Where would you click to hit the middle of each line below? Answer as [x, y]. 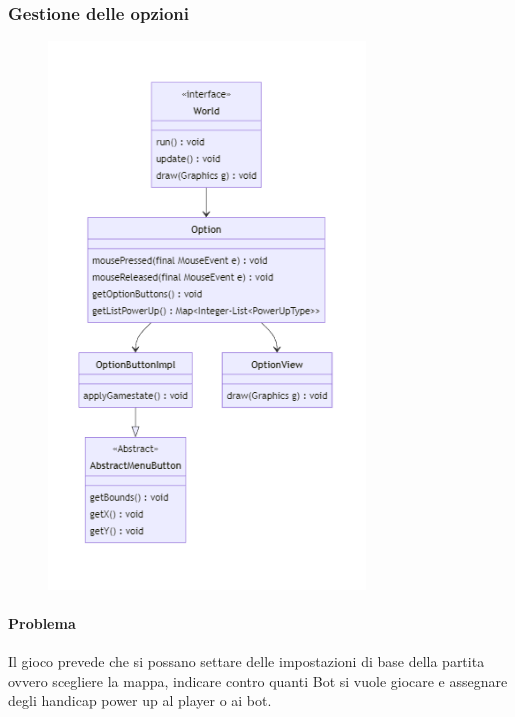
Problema [42, 622]
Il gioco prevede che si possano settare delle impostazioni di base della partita [246, 661]
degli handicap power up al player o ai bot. [140, 700]
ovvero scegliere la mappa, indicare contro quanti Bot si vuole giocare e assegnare [258, 680]
